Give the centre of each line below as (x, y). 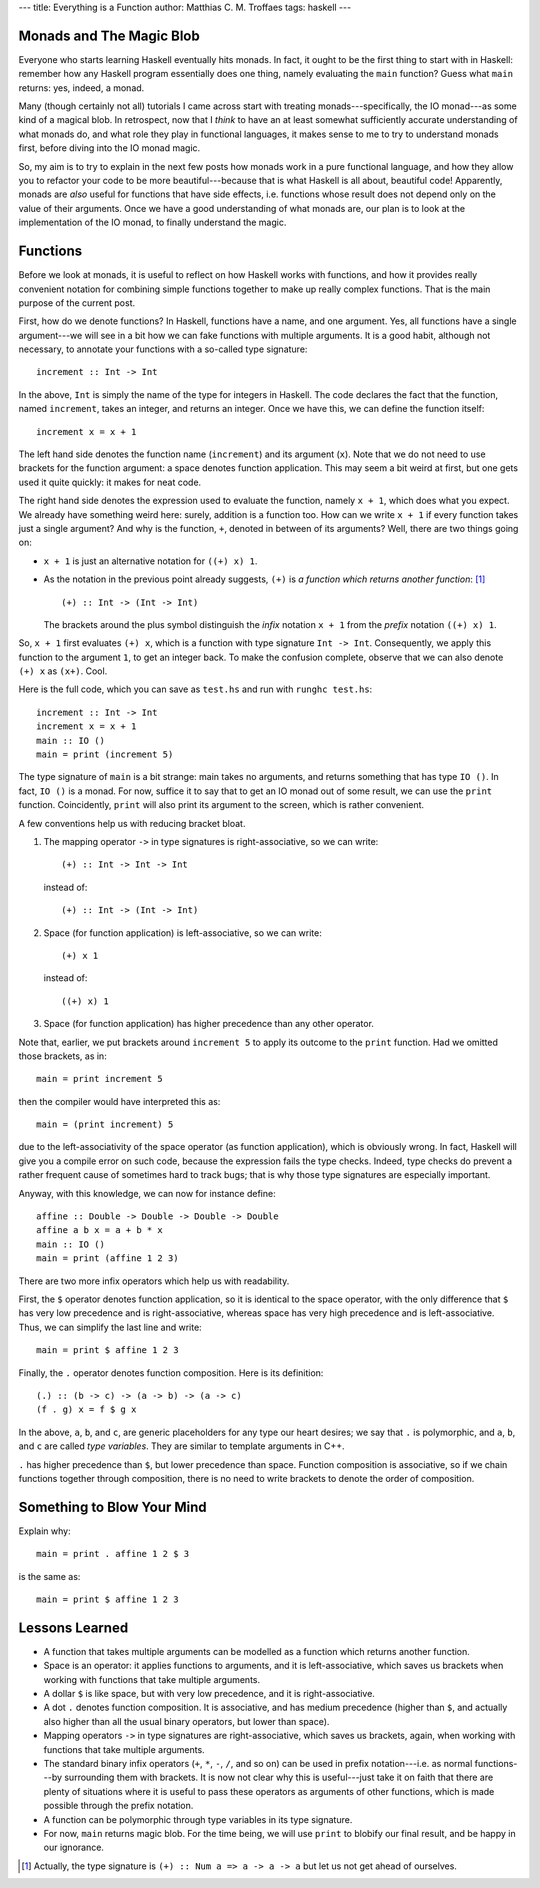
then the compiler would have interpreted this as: (119, 1101)
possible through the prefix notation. (118, 1806)
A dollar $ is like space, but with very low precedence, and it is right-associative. (209, 1694)
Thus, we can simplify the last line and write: (110, 1327)
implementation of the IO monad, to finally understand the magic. (152, 222)
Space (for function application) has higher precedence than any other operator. (209, 1024)
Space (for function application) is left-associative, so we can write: (182, 932)
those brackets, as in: (62, 1056)
